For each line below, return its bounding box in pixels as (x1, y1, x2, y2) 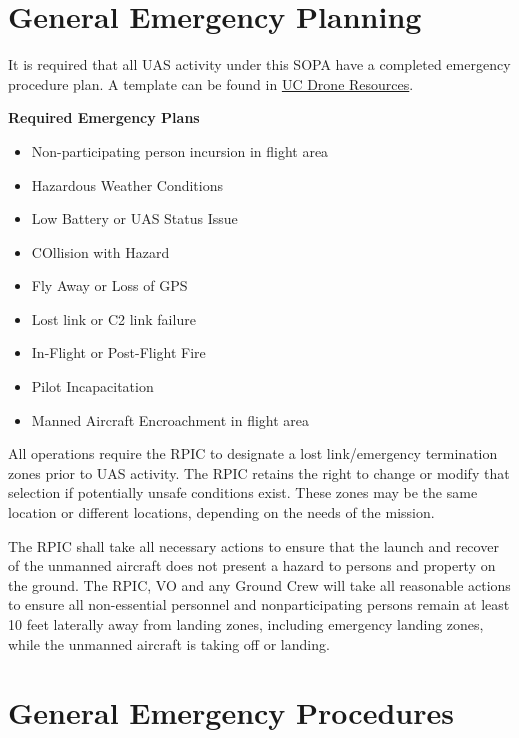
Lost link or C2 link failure (31, 308, 196, 329)
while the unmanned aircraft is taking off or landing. (8, 633, 330, 654)
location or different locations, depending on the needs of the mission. (8, 502, 435, 523)
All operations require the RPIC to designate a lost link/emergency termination (8, 443, 498, 464)
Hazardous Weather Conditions (31, 174, 223, 195)
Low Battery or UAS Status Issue (31, 208, 238, 229)
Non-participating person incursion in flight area (31, 140, 329, 161)
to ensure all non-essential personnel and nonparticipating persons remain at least (8, 594, 510, 615)
